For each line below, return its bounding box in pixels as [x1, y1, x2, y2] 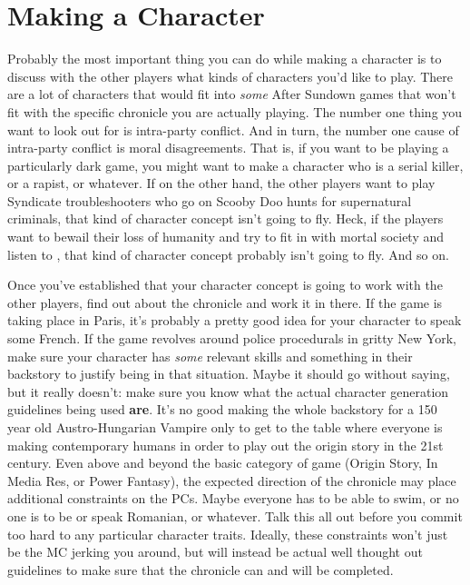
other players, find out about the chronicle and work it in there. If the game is [7, 292, 443, 312]
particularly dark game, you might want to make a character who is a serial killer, [7, 155, 464, 174]
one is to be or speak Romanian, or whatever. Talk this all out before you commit [7, 506, 463, 525]
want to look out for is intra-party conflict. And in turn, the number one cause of [7, 120, 459, 139]
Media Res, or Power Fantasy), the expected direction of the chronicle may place [7, 471, 456, 490]
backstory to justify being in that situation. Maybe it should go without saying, [7, 364, 450, 383]
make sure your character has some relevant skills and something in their [7, 346, 413, 365]
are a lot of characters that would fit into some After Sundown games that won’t [7, 84, 456, 104]
